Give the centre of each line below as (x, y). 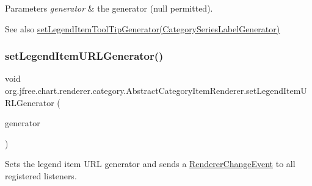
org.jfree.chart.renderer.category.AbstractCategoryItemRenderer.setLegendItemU (156, 90)
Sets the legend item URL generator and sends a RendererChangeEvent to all (150, 164)
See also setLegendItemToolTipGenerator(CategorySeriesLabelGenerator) (143, 28)
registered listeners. (41, 175)
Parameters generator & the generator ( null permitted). (109, 8)
